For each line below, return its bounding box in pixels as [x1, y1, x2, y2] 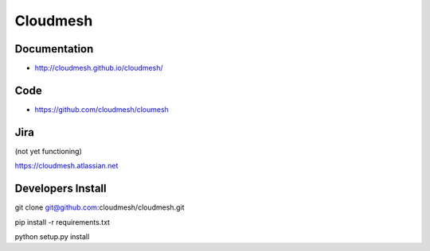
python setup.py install [14, 231, 90, 241]
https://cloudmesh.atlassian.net [14, 161, 119, 171]
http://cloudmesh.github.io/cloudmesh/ [34, 64, 163, 73]
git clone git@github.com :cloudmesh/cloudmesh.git [14, 203, 185, 212]
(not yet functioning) [14, 146, 83, 156]
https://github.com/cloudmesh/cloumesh [34, 104, 169, 114]
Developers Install [14, 182, 107, 195]
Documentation [14, 42, 94, 56]
